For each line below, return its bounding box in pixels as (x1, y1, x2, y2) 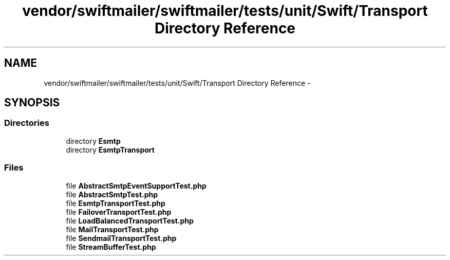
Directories (4, 118, 49, 128)
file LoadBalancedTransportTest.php (66, 216, 194, 225)
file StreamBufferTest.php (66, 242, 156, 251)
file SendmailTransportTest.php (66, 233, 177, 243)
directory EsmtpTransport (66, 145, 155, 154)
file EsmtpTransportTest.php (66, 198, 165, 208)
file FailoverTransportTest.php (66, 207, 172, 216)
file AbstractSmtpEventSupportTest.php (66, 181, 207, 190)
